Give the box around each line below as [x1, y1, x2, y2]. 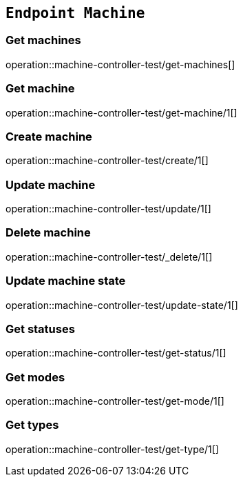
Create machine [6, 129, 92, 143]
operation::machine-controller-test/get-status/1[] [6, 347, 226, 359]
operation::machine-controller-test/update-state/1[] [6, 299, 238, 311]
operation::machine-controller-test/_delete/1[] [6, 250, 213, 263]
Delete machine [6, 225, 91, 240]
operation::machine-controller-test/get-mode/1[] [6, 395, 224, 408]
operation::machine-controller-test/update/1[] [6, 203, 211, 215]
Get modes [6, 370, 65, 384]
